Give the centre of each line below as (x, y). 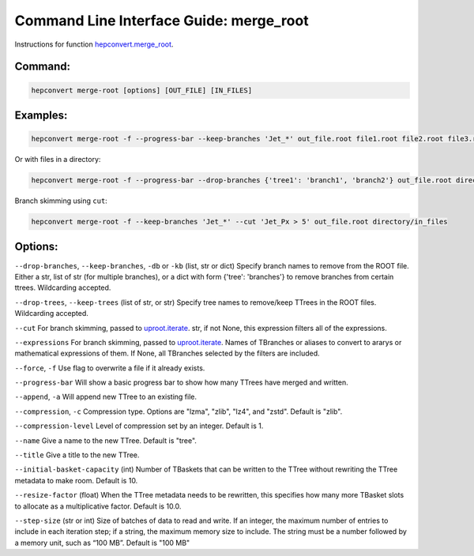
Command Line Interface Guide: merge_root (162, 21)
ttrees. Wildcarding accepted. (63, 287)
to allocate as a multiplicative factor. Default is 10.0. (98, 506)
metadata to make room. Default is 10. (76, 480)
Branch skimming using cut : (61, 201)
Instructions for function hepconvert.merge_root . (94, 44)
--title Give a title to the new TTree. (77, 455)
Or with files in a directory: (58, 160)
